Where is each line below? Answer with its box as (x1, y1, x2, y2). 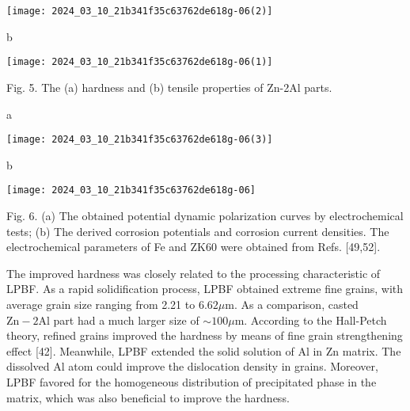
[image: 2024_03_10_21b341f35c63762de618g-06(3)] (6, 134, 273, 146)
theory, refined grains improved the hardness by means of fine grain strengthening (6, 327, 403, 344)
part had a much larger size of (53, 311, 199, 328)
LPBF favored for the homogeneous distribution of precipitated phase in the (6, 373, 377, 390)
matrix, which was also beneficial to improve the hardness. (6, 389, 290, 405)
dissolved (6, 358, 50, 375)
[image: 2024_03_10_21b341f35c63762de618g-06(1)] (6, 56, 273, 68)
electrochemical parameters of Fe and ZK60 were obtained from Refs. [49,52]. (6, 238, 381, 255)
